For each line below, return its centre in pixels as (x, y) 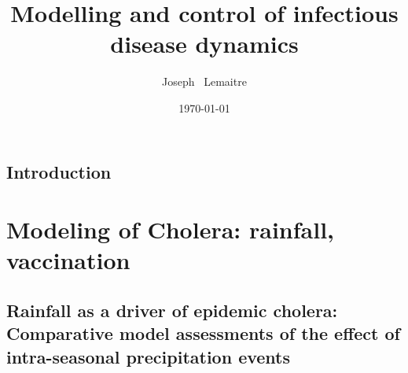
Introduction (59, 171)
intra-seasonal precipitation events (149, 356)
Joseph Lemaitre (204, 81)
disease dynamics (204, 44)
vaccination (68, 260)
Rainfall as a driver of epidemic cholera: (172, 310)
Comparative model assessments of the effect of (203, 333)
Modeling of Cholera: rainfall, (171, 229)
